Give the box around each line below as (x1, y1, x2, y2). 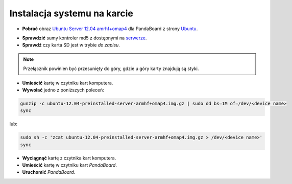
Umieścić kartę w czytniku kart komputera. (22, 80, 113, 86)
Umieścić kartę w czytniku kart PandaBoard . (22, 162, 117, 168)
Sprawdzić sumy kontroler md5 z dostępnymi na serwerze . (22, 35, 147, 41)
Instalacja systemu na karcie (9, 8, 134, 19)
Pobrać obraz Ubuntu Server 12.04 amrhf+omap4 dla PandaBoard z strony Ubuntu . (22, 26, 198, 32)
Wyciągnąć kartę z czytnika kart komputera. (22, 155, 116, 161)
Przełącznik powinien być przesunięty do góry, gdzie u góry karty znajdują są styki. (23, 65, 199, 72)
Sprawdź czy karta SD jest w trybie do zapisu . (22, 42, 120, 48)
